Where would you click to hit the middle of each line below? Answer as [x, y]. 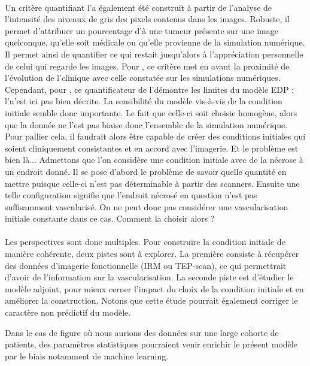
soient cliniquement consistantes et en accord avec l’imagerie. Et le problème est [152, 148]
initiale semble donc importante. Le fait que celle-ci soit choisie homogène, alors [151, 112]
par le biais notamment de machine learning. [87, 356]
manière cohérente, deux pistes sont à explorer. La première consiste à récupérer [152, 254]
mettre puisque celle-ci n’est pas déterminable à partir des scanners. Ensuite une [152, 183]
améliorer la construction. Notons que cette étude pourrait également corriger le [151, 300]
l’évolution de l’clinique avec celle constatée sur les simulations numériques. [143, 78]
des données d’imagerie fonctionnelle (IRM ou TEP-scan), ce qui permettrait [146, 265]
